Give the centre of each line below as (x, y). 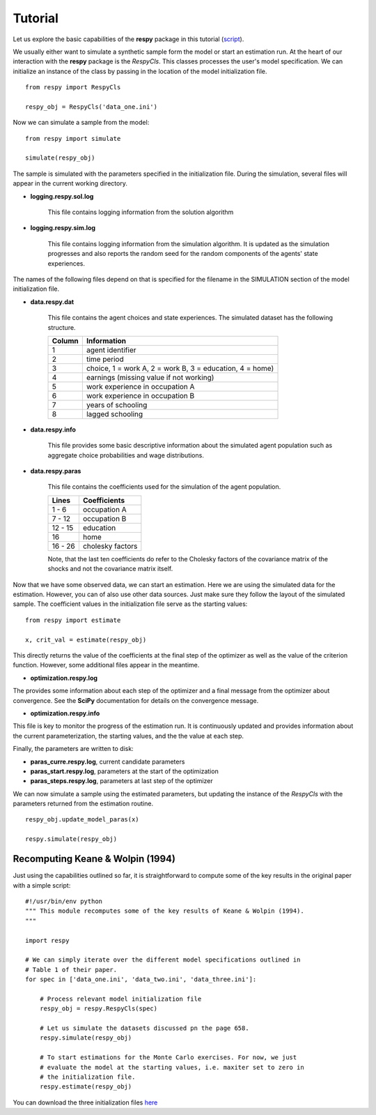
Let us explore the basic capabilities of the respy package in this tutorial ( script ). (128, 39)
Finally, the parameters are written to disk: (73, 749)
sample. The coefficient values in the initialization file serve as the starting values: (130, 604)
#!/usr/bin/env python (64, 901)
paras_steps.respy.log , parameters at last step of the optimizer (122, 781)
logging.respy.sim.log (63, 228)
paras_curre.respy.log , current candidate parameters (108, 761)
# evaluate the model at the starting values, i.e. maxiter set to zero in (172, 1067)
